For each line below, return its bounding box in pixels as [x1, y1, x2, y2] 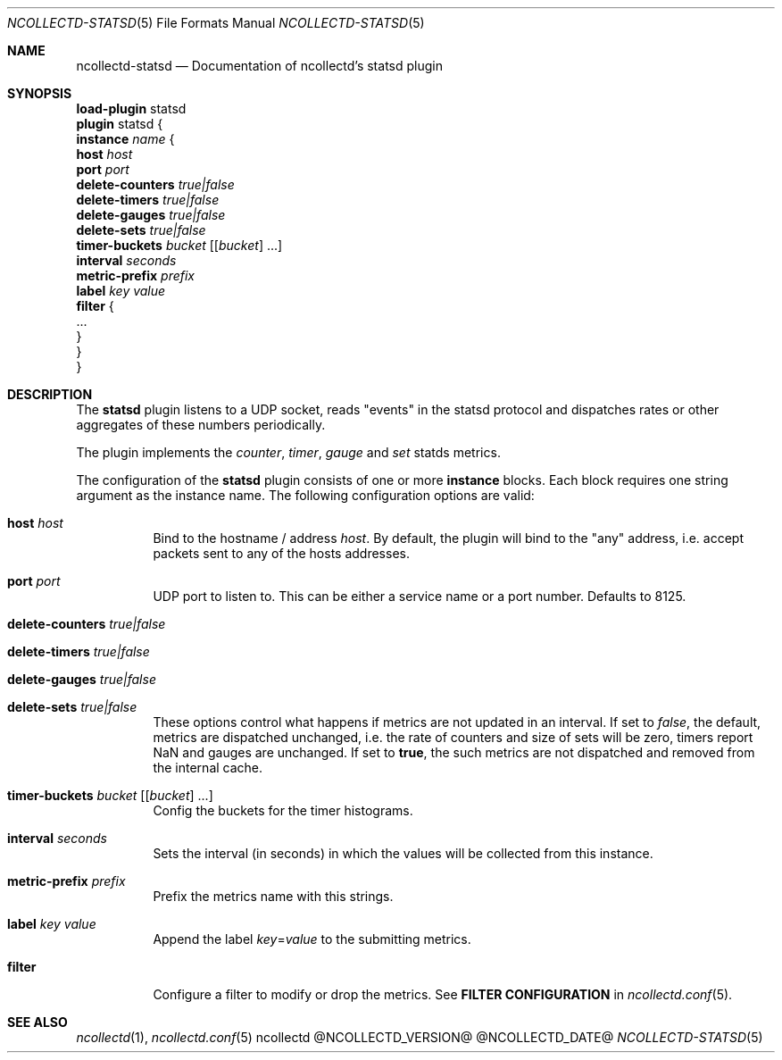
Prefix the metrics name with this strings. [153, 889, 394, 904]
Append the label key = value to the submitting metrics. [153, 931, 471, 947]
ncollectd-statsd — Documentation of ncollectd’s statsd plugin [76, 58, 443, 73]
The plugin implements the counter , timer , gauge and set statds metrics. [76, 445, 501, 460]
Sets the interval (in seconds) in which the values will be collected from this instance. [153, 846, 653, 861]
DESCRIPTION [7, 387, 93, 402]
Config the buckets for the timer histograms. [153, 803, 413, 818]
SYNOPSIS [7, 86, 72, 101]
